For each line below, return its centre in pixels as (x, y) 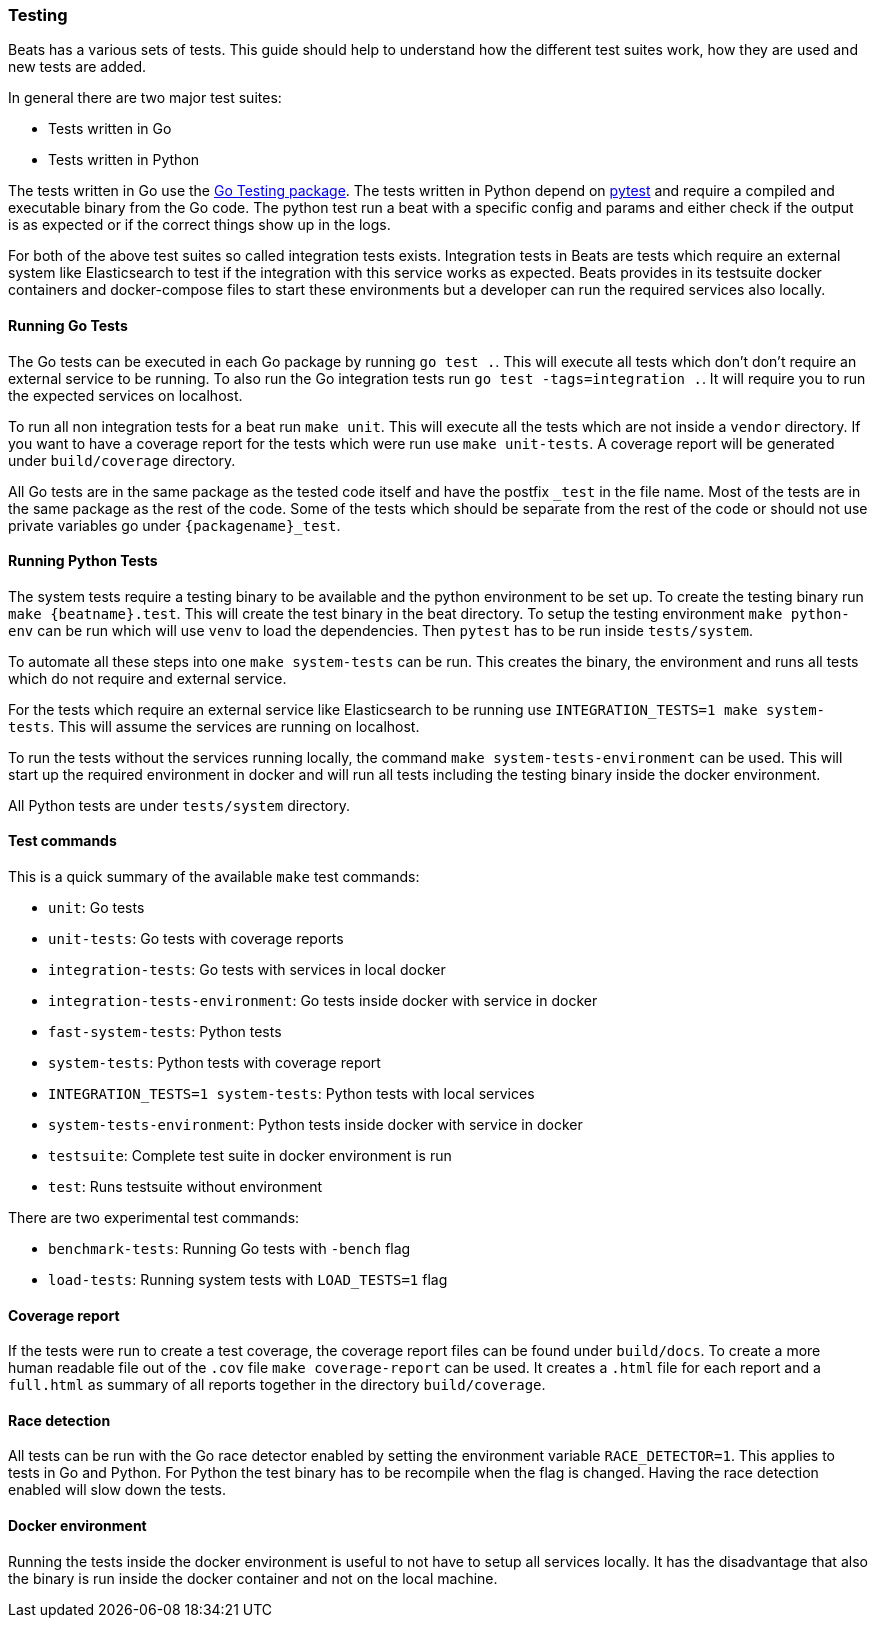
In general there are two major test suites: (145, 98)
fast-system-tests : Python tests (165, 1032)
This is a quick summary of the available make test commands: (214, 877)
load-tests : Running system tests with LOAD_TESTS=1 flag (248, 1280)
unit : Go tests (96, 908)
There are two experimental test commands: (154, 1218)
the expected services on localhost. (125, 395)
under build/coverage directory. (122, 460)
